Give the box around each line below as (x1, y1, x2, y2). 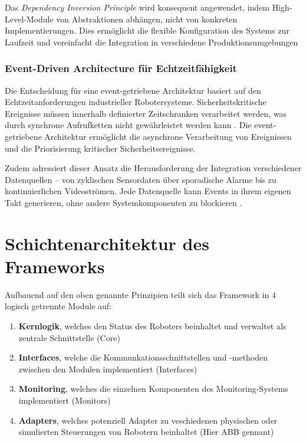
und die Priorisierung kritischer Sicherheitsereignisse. (5, 142, 196, 154)
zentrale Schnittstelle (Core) (18, 331, 120, 343)
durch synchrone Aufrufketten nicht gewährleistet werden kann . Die (5, 119, 252, 131)
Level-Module (5, 12, 54, 25)
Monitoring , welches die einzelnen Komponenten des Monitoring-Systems (18, 382, 288, 395)
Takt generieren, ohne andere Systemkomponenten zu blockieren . (5, 196, 242, 208)
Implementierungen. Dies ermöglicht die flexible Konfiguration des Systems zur (5, 24, 289, 37)
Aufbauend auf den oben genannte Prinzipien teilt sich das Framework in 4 (5, 288, 276, 300)
